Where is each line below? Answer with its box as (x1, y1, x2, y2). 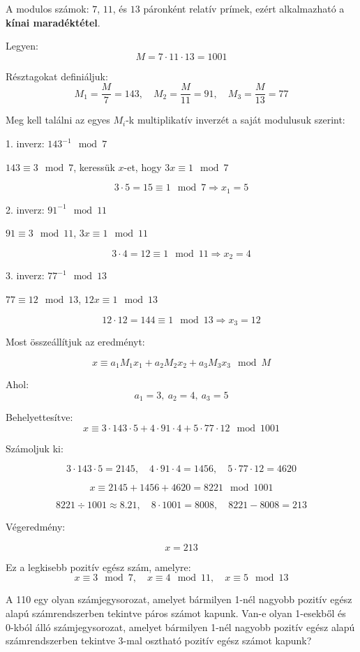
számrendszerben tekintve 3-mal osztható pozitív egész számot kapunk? (6, 633, 312, 648)
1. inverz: (6, 136, 45, 151)
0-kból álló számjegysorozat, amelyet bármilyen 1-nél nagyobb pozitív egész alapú (6, 619, 355, 634)
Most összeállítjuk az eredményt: (6, 334, 145, 348)
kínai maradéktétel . (6, 15, 100, 29)
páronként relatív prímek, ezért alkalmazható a (143, 1, 345, 15)
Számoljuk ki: (6, 440, 63, 455)
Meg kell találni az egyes (6, 112, 110, 127)
